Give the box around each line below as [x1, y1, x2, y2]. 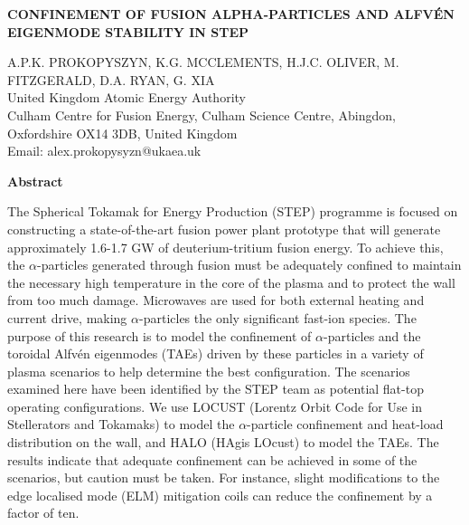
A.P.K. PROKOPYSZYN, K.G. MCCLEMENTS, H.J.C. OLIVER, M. [7, 52, 399, 72]
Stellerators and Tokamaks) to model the [7, 415, 235, 434]
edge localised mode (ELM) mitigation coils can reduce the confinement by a [7, 485, 433, 504]
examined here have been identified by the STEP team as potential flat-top [7, 379, 424, 398]
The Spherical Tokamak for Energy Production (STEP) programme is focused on [7, 202, 458, 221]
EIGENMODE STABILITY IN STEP [7, 22, 249, 41]
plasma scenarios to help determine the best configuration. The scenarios [7, 361, 410, 380]
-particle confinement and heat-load [247, 415, 444, 434]
